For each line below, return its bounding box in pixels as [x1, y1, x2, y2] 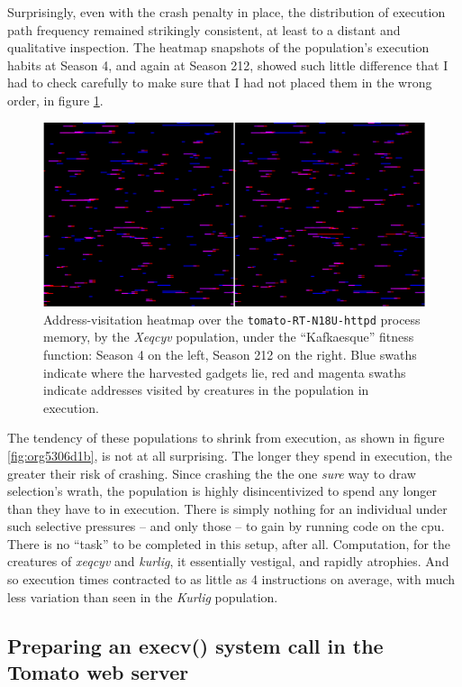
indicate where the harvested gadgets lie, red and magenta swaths [43, 362, 406, 381]
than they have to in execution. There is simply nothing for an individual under [7, 499, 448, 518]
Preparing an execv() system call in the [7, 631, 384, 659]
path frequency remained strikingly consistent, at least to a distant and [7, 20, 401, 39]
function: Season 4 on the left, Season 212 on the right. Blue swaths [43, 344, 417, 363]
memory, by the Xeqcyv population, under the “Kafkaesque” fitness [43, 327, 414, 346]
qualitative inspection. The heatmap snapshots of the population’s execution [7, 38, 430, 57]
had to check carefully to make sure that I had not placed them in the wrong [7, 73, 432, 92]
